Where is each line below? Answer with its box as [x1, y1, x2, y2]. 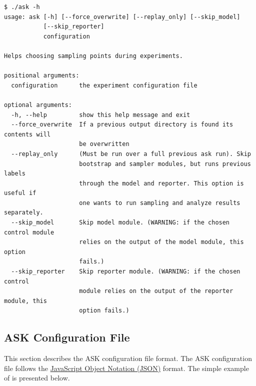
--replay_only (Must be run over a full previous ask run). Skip [11, 150, 251, 157]
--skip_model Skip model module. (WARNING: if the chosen [11, 219, 230, 226]
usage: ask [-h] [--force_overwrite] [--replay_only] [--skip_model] [4, 13, 240, 20]
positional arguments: [4, 72, 79, 79]
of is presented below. [4, 372, 70, 383]
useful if [4, 189, 36, 197]
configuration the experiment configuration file [11, 81, 197, 89]
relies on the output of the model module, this [79, 238, 244, 246]
